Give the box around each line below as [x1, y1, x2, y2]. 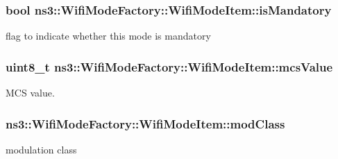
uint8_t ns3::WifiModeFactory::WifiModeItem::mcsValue [6, 58, 333, 75]
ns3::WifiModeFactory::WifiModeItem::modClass [6, 115, 285, 132]
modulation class [6, 142, 77, 156]
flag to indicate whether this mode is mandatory [6, 28, 211, 43]
